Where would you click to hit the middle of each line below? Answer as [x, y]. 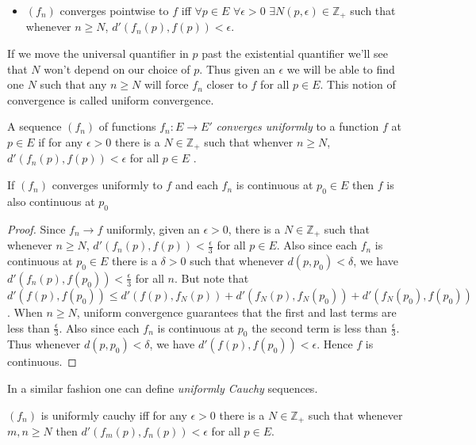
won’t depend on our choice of [117, 68]
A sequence [35, 126]
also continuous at [51, 201]
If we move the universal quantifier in [98, 53]
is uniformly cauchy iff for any [114, 415]
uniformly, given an [153, 228]
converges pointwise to [114, 10]
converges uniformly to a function [297, 126]
